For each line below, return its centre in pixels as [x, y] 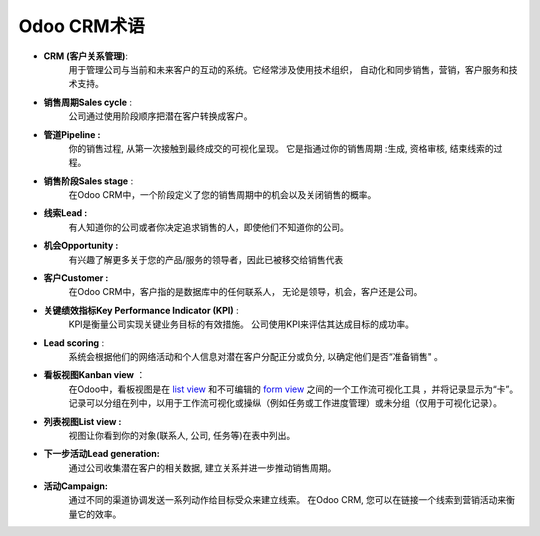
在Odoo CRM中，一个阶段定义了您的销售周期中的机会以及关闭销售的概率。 [222, 195]
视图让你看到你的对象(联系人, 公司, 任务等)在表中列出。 [182, 435]
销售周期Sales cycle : [88, 102]
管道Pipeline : [72, 134]
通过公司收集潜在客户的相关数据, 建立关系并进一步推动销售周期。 [202, 467]
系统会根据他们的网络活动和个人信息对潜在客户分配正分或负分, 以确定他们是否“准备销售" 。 [256, 356]
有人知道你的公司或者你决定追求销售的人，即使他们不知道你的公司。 [208, 227]
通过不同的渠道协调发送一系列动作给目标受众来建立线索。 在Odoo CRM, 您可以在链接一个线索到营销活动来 [287, 500]
